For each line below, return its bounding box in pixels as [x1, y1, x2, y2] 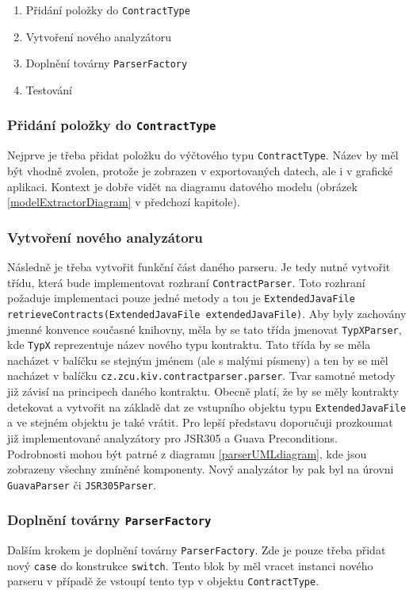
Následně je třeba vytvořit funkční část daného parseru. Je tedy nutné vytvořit [7, 258, 391, 274]
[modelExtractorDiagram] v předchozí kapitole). [7, 194, 240, 210]
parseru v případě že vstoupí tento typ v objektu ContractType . [7, 573, 319, 589]
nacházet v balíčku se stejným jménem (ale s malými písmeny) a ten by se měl [7, 351, 388, 368]
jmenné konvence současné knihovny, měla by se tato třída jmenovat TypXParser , [7, 320, 402, 337]
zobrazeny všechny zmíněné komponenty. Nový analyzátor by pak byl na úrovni [7, 461, 394, 477]
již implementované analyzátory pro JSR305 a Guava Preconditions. [7, 429, 338, 446]
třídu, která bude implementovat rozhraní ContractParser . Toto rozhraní [7, 274, 365, 290]
